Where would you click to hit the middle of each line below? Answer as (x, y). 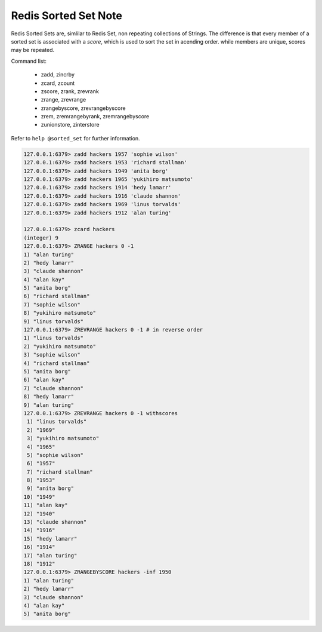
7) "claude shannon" (53, 388)
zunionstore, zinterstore (70, 125)
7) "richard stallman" (60, 472)
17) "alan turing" (50, 555)
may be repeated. (33, 50)
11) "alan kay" (46, 505)
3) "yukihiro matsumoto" (63, 438)
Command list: (29, 61)
